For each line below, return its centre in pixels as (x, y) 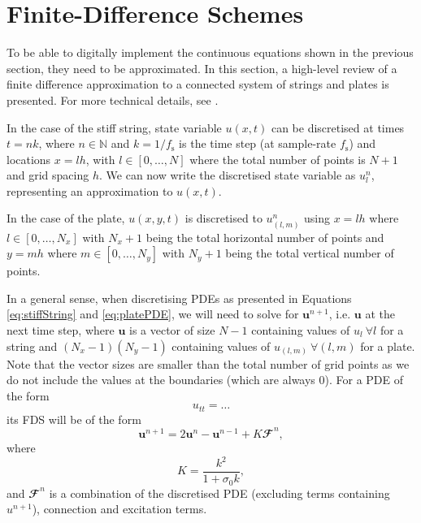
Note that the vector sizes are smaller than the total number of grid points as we (208, 363)
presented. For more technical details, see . (113, 99)
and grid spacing (48, 175)
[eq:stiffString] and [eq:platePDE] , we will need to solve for (153, 314)
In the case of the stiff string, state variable (114, 127)
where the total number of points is (278, 159)
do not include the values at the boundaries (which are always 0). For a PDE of (205, 380)
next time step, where (61, 330)
